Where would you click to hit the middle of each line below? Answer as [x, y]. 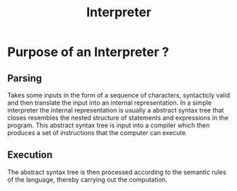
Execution [30, 155]
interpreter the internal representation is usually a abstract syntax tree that [116, 110]
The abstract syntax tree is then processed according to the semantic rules [117, 172]
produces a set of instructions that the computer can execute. [97, 133]
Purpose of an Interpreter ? [88, 52]
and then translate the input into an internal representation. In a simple [110, 103]
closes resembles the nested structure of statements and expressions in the [118, 118]
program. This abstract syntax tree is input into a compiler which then [109, 125]
